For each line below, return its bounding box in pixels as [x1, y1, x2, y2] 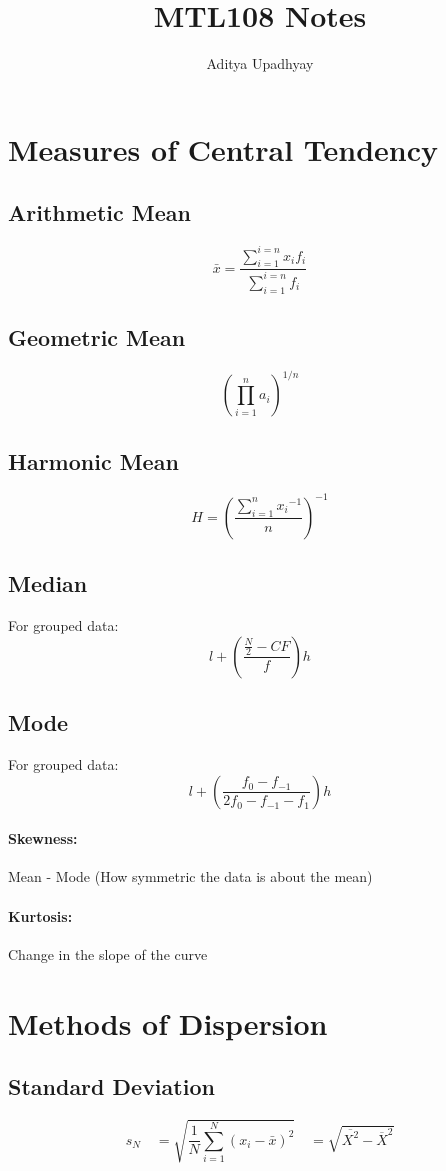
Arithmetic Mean [8, 197, 191, 228]
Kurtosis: [8, 905, 73, 926]
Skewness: [8, 828, 78, 849]
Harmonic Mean [8, 445, 179, 476]
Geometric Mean [8, 321, 186, 352]
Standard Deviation [8, 1071, 215, 1102]
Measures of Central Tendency [8, 128, 439, 169]
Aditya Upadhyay [206, 53, 314, 74]
